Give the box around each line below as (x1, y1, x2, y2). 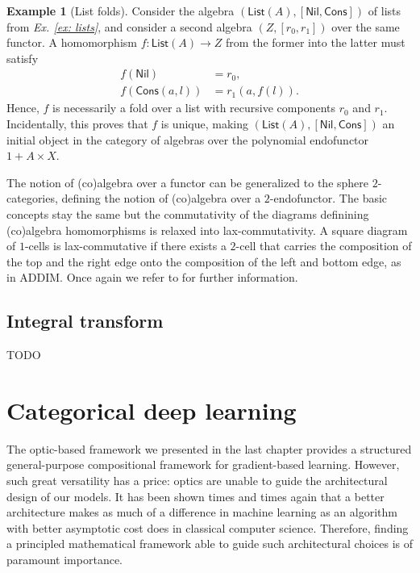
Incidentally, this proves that (6, 115, 148, 132)
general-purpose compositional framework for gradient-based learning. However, (6, 456, 400, 473)
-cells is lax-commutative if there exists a (24, 237, 227, 254)
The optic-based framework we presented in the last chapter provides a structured (6, 440, 412, 457)
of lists (368, 2, 401, 19)
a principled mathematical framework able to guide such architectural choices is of (6, 535, 414, 552)
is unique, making (160, 115, 249, 132)
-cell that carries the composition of (235, 237, 412, 254)
